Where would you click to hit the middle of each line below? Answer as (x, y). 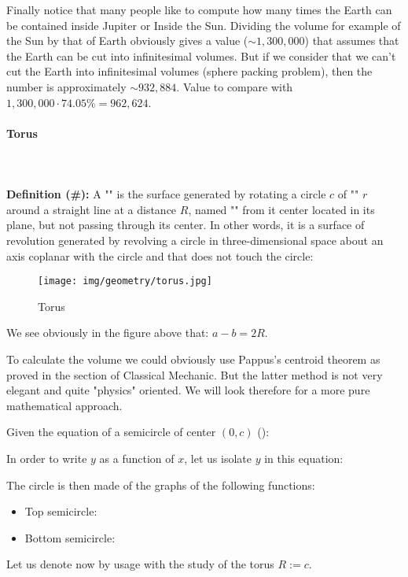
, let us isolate (218, 458)
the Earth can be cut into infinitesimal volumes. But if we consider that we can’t (201, 55)
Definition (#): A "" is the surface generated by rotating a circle (166, 194)
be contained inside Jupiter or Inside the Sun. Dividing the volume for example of (204, 25)
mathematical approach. (64, 405)
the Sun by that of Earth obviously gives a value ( (127, 41)
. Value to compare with (235, 86)
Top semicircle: (61, 511)
